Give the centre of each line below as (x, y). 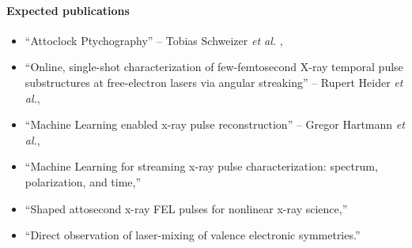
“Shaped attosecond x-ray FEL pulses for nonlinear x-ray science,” (186, 208)
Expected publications (68, 10)
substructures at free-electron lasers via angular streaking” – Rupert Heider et (214, 82)
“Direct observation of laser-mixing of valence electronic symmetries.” (193, 235)
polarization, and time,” (83, 181)
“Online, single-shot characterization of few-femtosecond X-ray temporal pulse (214, 67)
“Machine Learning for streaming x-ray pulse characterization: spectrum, (201, 166)
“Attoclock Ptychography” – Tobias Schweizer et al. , (154, 40)
